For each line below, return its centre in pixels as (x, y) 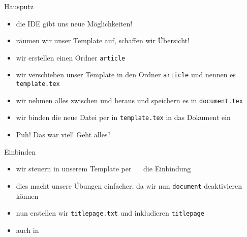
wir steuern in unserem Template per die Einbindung (103, 169)
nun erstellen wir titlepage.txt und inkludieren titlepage (110, 213)
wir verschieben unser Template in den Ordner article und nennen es (126, 75)
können (27, 196)
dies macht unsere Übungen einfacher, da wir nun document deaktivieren (129, 185)
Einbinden (20, 151)
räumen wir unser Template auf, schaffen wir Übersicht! (103, 40)
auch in (27, 230)
